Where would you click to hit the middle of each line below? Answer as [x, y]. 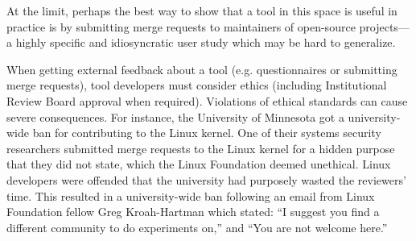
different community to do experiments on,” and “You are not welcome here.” [197, 227]
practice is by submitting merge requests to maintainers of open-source [181, 26]
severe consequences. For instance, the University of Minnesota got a [175, 116]
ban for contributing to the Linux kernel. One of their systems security [207, 133]
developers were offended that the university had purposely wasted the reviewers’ [206, 179]
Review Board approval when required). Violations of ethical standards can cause [207, 100]
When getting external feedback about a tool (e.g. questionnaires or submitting [202, 69]
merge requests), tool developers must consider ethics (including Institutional [197, 85]
